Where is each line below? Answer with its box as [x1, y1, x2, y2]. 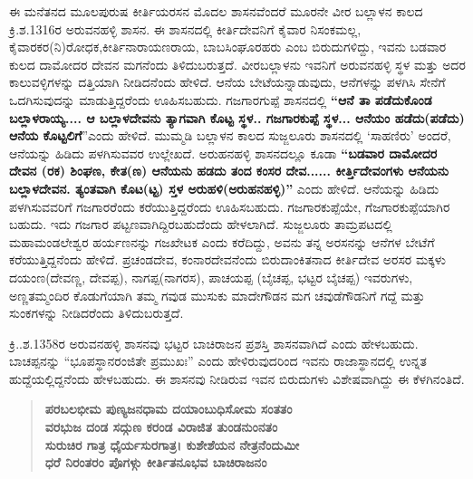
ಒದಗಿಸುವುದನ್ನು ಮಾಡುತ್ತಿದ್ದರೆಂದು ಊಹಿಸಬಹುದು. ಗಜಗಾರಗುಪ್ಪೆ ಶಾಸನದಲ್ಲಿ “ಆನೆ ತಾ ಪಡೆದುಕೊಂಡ [9, 90, 432, 109]
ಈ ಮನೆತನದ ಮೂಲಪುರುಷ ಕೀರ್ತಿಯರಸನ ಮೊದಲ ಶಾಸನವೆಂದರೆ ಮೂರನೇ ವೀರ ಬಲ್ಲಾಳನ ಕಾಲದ [9, 2, 423, 20]
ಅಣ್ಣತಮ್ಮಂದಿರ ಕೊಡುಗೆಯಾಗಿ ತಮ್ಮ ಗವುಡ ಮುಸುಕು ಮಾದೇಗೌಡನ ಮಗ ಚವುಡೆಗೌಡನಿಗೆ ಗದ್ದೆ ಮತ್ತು [9, 285, 425, 304]
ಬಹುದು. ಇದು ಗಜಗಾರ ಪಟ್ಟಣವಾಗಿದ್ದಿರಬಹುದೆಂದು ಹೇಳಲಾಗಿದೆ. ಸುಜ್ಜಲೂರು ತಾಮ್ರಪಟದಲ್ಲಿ [9, 215, 392, 234]
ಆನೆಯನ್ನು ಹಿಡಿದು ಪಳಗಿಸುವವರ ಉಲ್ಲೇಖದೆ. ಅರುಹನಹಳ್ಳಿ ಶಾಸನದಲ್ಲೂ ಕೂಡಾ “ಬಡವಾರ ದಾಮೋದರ [9, 143, 438, 162]
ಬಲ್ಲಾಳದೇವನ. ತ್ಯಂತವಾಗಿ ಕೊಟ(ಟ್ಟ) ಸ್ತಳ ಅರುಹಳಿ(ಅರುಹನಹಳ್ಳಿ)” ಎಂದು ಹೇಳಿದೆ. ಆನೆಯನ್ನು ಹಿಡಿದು [9, 178, 439, 197]
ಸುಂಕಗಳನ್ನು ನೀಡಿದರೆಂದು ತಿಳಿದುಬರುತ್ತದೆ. [9, 303, 184, 322]
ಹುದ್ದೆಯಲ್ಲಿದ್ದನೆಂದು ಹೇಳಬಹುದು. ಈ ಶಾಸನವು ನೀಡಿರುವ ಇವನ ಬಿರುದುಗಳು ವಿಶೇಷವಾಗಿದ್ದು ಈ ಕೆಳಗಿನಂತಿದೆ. [9, 369, 465, 388]
